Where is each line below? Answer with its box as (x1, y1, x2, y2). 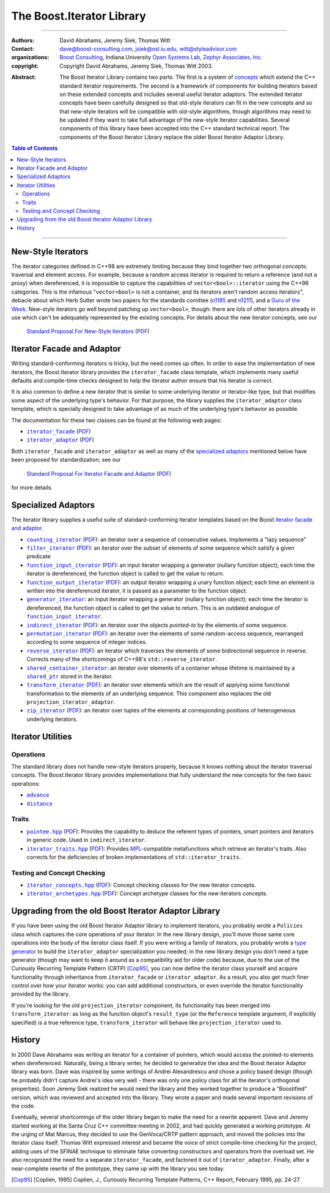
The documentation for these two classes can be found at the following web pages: (11, 416, 222, 424)
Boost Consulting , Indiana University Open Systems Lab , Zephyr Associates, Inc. (59, 54, 263, 61)
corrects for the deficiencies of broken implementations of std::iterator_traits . (26, 853, 241, 860)
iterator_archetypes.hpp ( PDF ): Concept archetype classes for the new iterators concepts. (26, 890, 268, 897)
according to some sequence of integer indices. (26, 638, 147, 646)
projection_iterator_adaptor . (26, 698, 116, 706)
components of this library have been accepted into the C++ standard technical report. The (59, 125, 290, 132)
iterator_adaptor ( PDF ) (26, 436, 95, 443)
